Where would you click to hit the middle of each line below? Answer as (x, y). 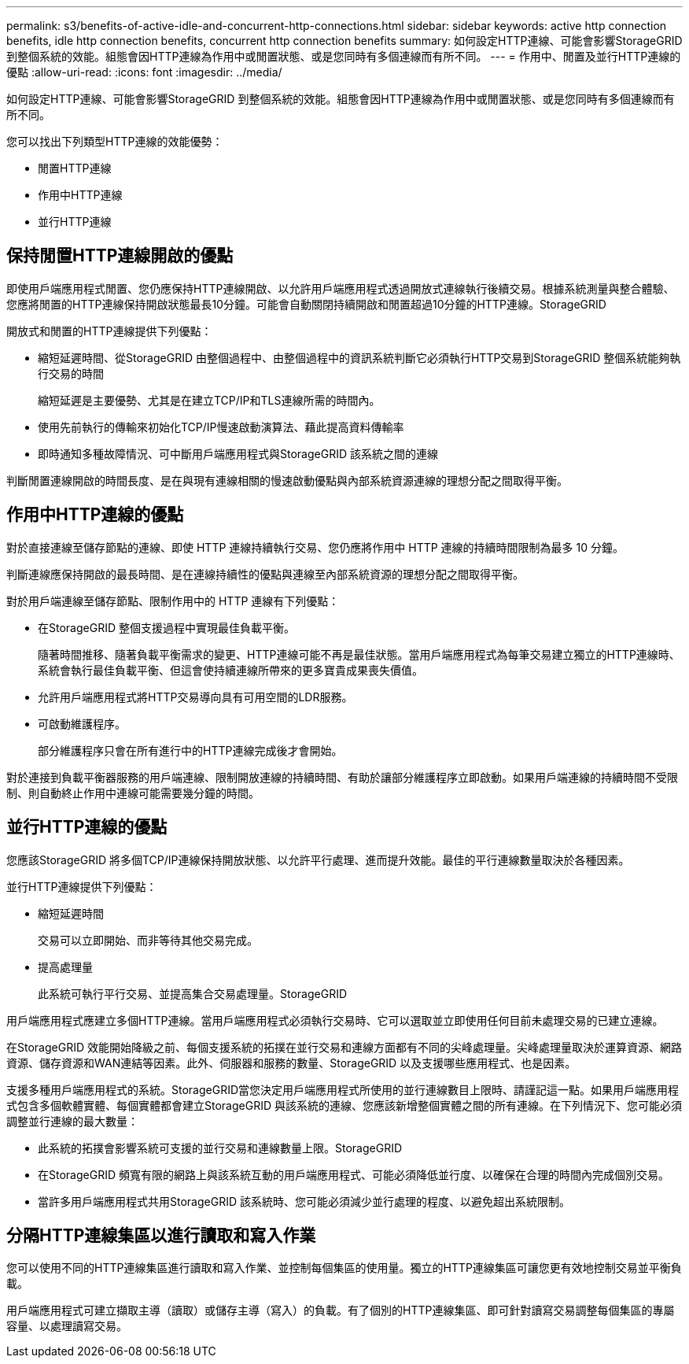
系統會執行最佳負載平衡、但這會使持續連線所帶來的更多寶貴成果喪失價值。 (230, 670)
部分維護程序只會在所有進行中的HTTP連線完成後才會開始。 (190, 750)
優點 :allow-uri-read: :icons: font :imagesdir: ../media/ (144, 72)
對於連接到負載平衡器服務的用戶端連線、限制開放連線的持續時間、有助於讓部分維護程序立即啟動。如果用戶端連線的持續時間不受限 (342, 777)
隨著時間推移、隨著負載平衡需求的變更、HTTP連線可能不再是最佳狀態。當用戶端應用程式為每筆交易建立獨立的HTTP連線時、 (359, 654)
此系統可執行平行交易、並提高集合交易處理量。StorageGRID (193, 993)
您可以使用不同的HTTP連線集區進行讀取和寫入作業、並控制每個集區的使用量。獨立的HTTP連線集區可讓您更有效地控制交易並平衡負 (344, 1268)
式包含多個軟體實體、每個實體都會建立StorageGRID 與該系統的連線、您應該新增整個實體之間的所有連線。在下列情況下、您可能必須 (344, 1105)
